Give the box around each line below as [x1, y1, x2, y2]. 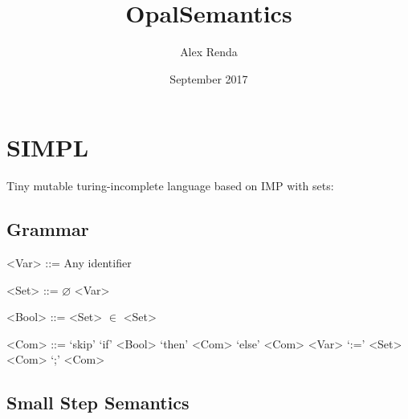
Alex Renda [180, 43, 238, 60]
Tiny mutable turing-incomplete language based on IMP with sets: [6, 177, 334, 194]
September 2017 [169, 70, 248, 87]
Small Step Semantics [6, 390, 190, 415]
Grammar [6, 217, 89, 242]
